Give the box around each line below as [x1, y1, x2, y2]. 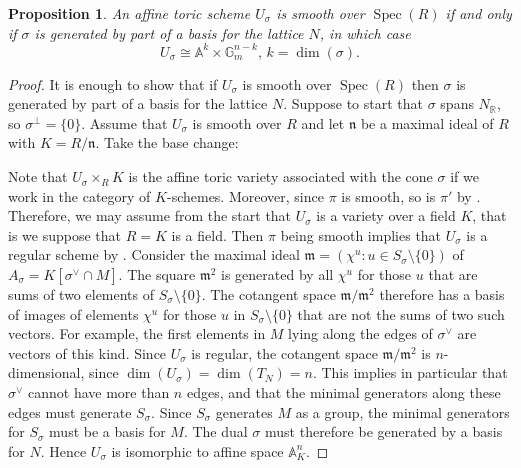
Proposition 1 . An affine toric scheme [8, 3, 251, 23]
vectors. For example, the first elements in [8, 323, 266, 344]
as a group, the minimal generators [295, 401, 510, 422]
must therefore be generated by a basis [265, 421, 503, 442]
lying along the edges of [288, 323, 433, 344]
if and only [445, 3, 512, 23]
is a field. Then [171, 224, 264, 245]
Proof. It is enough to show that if [8, 73, 218, 94]
